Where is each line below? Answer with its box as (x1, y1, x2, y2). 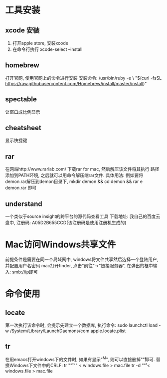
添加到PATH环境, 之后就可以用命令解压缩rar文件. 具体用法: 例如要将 (5, 173, 144, 179)
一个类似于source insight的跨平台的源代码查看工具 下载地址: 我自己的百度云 (5, 213, 161, 219)
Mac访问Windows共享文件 (5, 239, 116, 250)
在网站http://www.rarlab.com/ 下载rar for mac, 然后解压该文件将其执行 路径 (5, 166, 160, 172)
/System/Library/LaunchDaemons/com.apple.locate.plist (9, 328, 126, 334)
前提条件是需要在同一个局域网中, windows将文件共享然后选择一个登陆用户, (5, 256, 159, 262)
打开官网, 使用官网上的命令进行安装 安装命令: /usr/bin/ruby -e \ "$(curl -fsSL (5, 75, 162, 81)
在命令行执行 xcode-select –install (12, 46, 83, 52)
